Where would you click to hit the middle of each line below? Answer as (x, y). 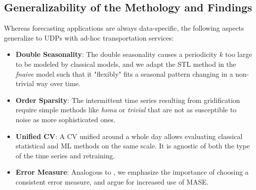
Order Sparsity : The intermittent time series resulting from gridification (128, 100)
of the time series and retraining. (65, 155)
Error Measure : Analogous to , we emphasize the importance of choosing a (132, 172)
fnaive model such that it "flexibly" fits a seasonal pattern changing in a (124, 73)
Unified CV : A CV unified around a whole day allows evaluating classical (129, 136)
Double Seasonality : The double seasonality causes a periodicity (116, 54)
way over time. (58, 83)
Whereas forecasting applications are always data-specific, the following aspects (124, 28)
